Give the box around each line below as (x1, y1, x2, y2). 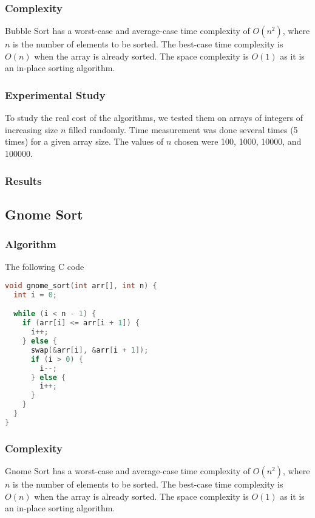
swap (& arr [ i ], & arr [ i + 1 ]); (30, 345, 149, 354)
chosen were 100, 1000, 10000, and (174, 135, 302, 148)
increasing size (5, 123, 58, 136)
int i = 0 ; (13, 290, 57, 299)
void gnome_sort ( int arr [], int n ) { (5, 281, 157, 291)
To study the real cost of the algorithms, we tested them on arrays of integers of (5, 111, 303, 124)
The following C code (5, 260, 84, 273)
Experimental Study (5, 87, 106, 102)
